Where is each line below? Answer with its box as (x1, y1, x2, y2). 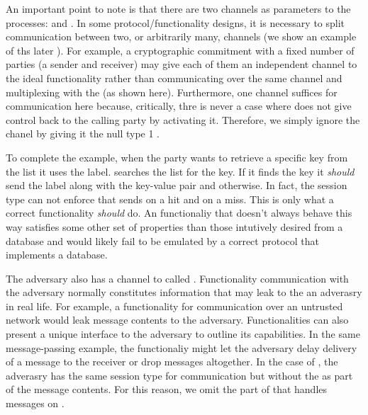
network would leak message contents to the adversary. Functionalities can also (6, 312, 349, 327)
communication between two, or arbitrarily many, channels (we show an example (6, 29, 357, 44)
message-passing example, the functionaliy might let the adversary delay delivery (6, 340, 357, 355)
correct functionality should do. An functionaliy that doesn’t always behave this (6, 205, 352, 220)
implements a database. (6, 247, 108, 262)
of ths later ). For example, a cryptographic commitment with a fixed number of (6, 42, 355, 57)
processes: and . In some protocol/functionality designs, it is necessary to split (6, 15, 345, 30)
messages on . (6, 396, 65, 411)
